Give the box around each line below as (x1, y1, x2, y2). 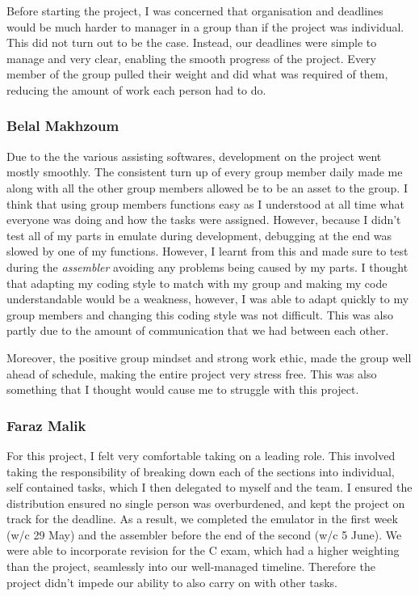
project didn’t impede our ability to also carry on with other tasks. (6, 573, 337, 590)
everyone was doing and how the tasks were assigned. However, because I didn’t (6, 211, 401, 228)
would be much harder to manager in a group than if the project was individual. (6, 18, 404, 35)
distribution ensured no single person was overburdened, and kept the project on (6, 494, 405, 511)
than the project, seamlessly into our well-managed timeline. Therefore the (6, 558, 375, 575)
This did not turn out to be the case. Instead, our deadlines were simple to (6, 34, 377, 51)
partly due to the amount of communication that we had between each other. (6, 322, 389, 339)
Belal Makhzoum (6, 116, 119, 136)
